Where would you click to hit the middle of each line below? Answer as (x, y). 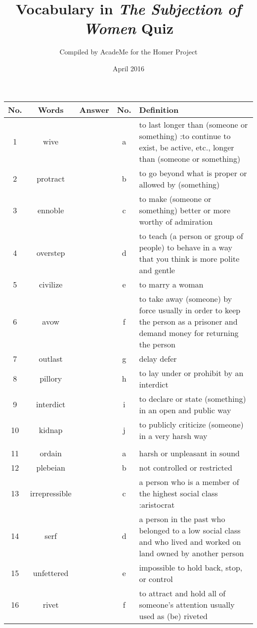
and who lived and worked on (190, 541)
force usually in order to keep (190, 310)
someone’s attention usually (187, 604)
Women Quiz (128, 28)
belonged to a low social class (190, 530)
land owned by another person (192, 553)
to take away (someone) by (186, 298)
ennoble (51, 210)
